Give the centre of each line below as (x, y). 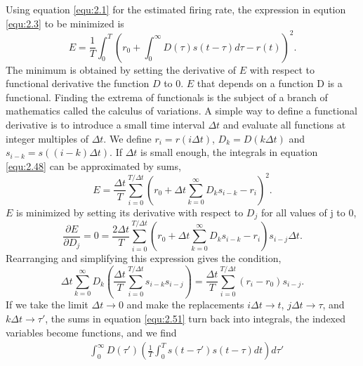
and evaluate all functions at (284, 125)
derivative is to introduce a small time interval (105, 125)
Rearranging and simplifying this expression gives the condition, (144, 258)
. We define (127, 138)
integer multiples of (47, 138)
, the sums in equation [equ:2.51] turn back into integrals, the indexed (195, 319)
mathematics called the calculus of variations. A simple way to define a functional (181, 111)
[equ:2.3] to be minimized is (65, 23)
